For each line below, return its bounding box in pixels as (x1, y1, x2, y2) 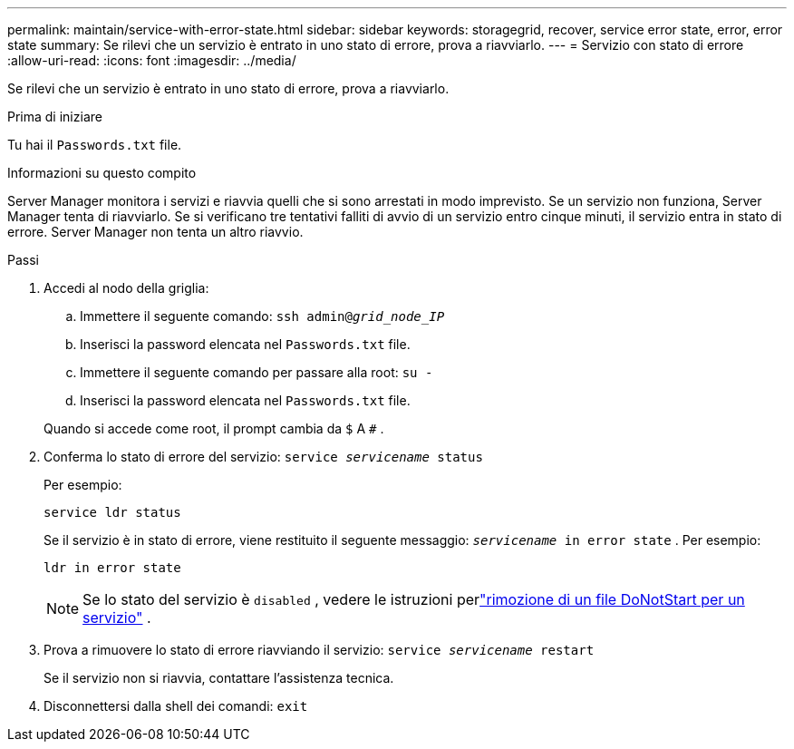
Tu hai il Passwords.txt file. (7, 137, 182, 152)
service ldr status (44, 505, 181, 520)
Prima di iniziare (7, 109, 102, 124)
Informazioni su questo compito (7, 165, 197, 180)
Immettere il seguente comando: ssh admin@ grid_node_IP (80, 308, 445, 324)
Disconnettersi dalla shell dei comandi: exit (44, 698, 308, 714)
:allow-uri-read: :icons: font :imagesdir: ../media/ (7, 53, 296, 68)
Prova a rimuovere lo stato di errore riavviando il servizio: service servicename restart (44, 642, 595, 657)
